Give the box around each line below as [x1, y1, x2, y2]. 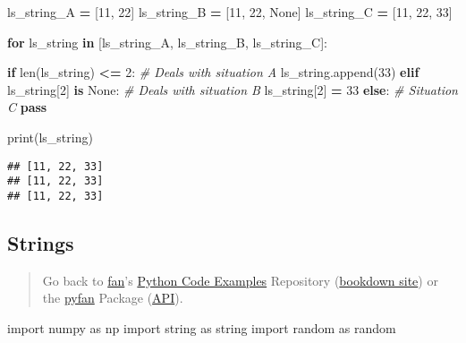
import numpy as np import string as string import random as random [7, 318, 396, 337]
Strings [7, 228, 74, 256]
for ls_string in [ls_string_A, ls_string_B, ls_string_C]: [7, 32, 327, 51]
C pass [7, 98, 47, 116]
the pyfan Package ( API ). [42, 288, 183, 307]
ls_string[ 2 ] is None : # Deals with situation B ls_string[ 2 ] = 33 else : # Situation [7, 80, 458, 99]
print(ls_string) [7, 127, 93, 146]
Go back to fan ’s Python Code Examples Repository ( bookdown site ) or [42, 270, 438, 289]
